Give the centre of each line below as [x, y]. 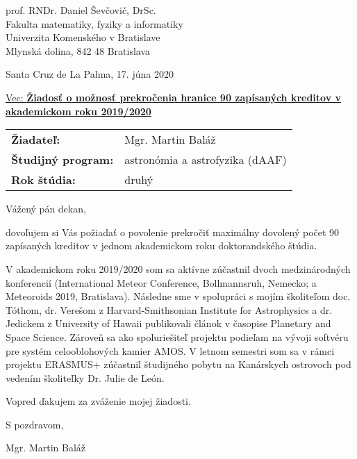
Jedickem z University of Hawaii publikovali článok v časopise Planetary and [168, 323]
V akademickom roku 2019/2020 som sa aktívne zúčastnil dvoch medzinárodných [178, 268]
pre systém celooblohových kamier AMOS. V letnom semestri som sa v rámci [170, 350]
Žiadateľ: [36, 140]
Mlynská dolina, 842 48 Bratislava [78, 50]
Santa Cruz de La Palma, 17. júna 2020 [90, 74]
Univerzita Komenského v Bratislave [83, 37]
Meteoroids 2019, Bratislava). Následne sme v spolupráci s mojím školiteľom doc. [178, 296]
